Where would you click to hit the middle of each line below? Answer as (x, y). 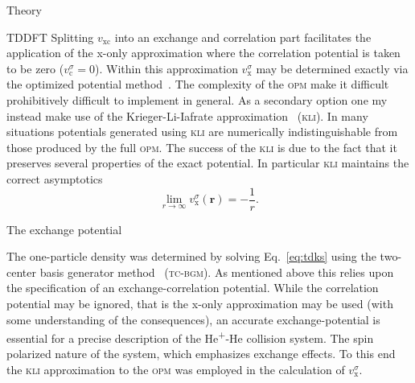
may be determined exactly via (332, 68)
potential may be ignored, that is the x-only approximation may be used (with (200, 303)
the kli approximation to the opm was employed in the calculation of (176, 369)
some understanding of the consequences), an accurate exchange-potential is (193, 319)
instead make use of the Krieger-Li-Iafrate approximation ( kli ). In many (187, 115)
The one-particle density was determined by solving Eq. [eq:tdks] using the (191, 256)
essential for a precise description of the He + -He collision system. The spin (190, 337)
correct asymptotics (55, 178)
